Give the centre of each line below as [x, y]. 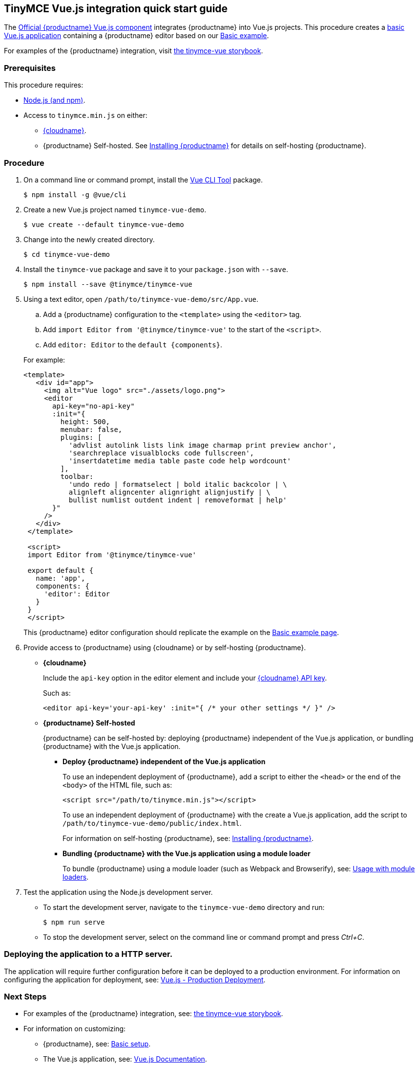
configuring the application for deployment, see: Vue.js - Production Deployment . [135, 979]
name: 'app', [61, 578]
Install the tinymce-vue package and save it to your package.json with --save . [156, 269]
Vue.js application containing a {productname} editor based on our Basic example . [136, 36]
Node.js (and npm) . [54, 100]
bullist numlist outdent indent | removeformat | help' [178, 500]
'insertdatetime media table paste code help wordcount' [180, 461]
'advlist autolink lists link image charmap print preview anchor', [202, 445]
